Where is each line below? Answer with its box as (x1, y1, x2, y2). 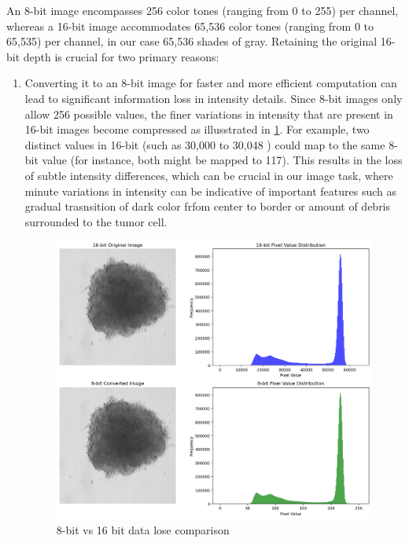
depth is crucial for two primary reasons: (23, 48, 219, 64)
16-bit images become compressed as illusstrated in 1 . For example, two (24, 121, 370, 138)
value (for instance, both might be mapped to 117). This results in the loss (42, 152, 403, 168)
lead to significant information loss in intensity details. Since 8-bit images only (24, 90, 403, 106)
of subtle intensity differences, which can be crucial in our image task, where (24, 167, 393, 183)
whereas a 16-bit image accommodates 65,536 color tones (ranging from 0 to (6, 17, 374, 34)
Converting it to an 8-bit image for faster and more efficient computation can (24, 75, 397, 91)
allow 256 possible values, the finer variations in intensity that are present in (24, 105, 393, 122)
